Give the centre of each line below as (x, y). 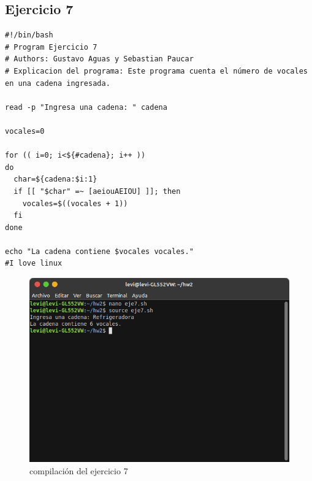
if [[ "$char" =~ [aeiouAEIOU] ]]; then (97, 191)
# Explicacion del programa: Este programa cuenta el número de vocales (156, 71)
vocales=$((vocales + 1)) (75, 203)
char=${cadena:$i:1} (55, 179)
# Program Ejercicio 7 (51, 47)
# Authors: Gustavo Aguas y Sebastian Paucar (99, 59)
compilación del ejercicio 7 (79, 470)
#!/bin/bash (29, 35)
